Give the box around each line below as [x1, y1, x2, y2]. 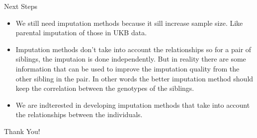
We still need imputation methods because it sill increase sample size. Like [15, 17, 243, 28]
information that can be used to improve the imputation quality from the [15, 63, 240, 73]
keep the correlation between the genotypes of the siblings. [15, 83, 194, 93]
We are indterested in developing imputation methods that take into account [15, 99, 250, 110]
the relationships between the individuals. [15, 109, 143, 120]
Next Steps [4, 1, 37, 11]
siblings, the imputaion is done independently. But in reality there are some [15, 54, 246, 64]
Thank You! [4, 126, 40, 136]
